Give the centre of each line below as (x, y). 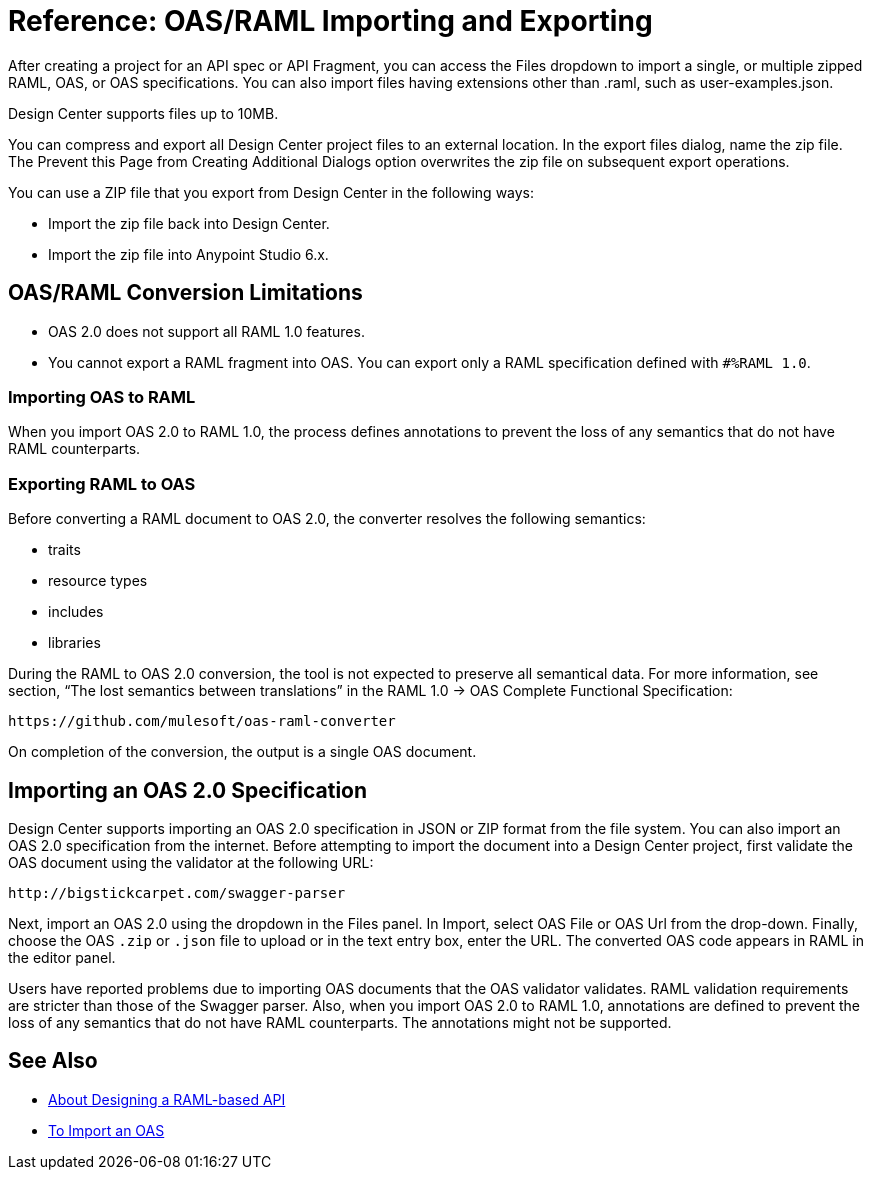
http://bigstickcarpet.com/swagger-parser (177, 892)
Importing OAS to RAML (102, 396)
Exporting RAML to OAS (102, 483)
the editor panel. (62, 957)
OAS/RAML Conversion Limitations (185, 293)
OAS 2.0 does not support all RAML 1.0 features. (206, 331)
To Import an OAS (106, 1130)
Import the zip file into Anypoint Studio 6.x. (188, 254)
